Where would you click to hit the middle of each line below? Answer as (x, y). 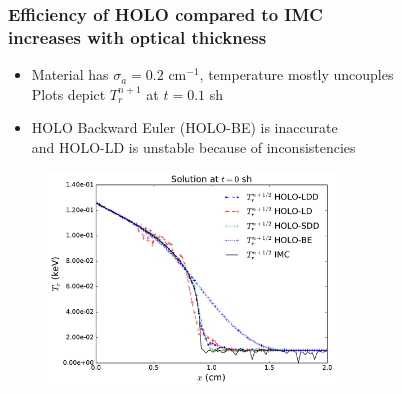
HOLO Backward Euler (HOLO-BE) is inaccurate (184, 127)
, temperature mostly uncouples (296, 74)
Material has (70, 74)
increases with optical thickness (137, 36)
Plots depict (68, 93)
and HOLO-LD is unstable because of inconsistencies (193, 146)
